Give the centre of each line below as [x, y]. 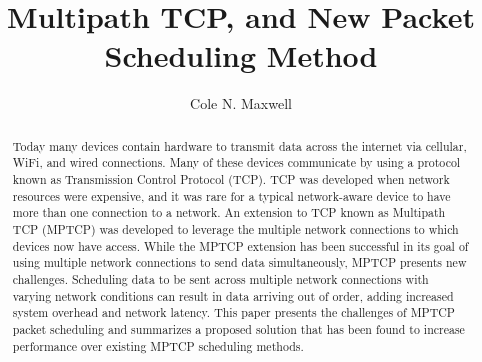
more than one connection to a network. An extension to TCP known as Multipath [229, 212]
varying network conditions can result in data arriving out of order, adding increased [233, 295]
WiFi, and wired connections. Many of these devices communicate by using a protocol [236, 162]
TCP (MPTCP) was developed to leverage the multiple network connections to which [235, 228]
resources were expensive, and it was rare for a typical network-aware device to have [231, 195]
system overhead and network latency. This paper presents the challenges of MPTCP [233, 312]
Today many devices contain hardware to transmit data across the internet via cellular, [239, 145]
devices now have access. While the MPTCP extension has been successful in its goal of [240, 245]
